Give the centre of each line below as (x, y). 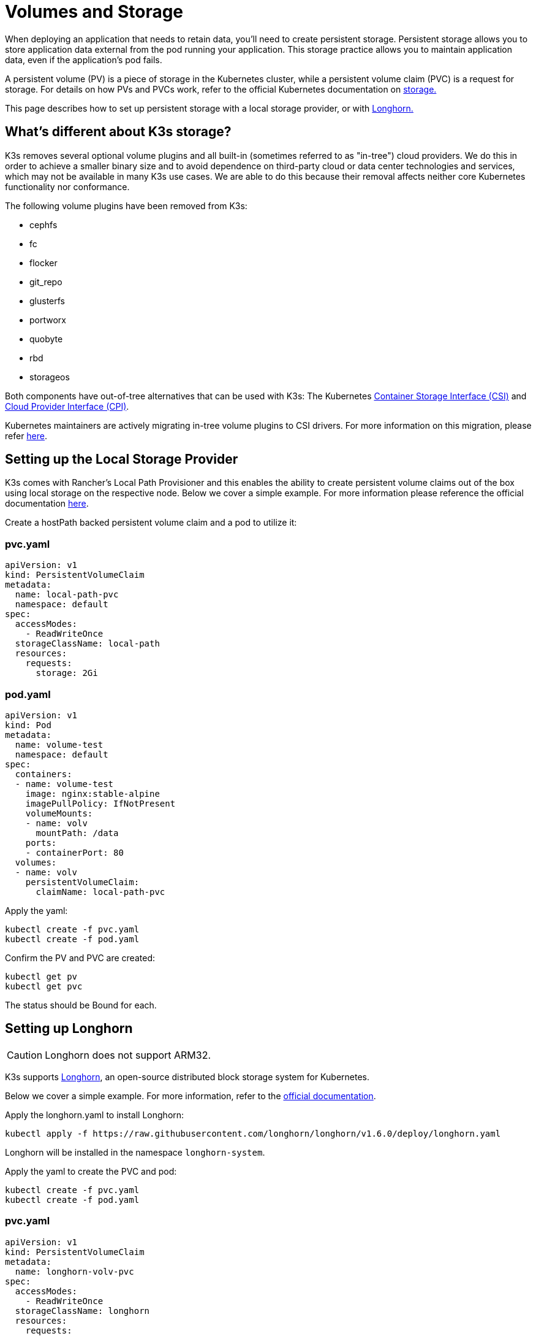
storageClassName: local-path (87, 644)
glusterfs (47, 301)
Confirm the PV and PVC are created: (80, 958)
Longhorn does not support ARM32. (128, 1055)
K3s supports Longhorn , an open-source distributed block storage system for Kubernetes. (187, 1077)
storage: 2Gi (67, 673)
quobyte (46, 339)
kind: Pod (28, 725)
